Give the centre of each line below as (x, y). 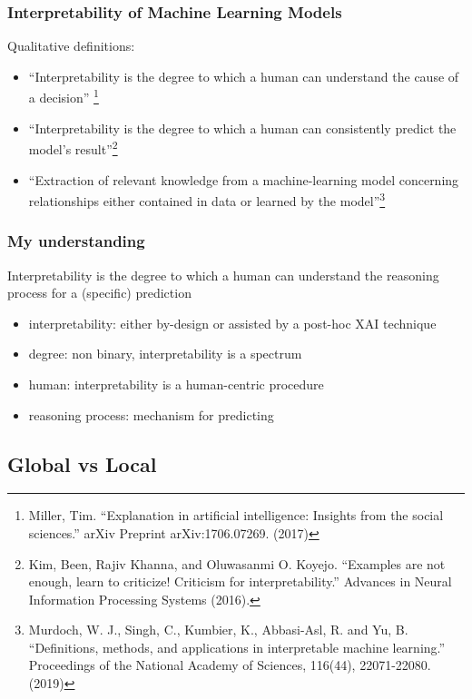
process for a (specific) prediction (99, 293)
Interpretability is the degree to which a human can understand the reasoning (223, 275)
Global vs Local (82, 463)
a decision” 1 (64, 96)
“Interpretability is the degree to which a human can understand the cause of (244, 76)
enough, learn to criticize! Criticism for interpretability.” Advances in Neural (240, 581)
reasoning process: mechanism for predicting (151, 414)
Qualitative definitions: (71, 46)
